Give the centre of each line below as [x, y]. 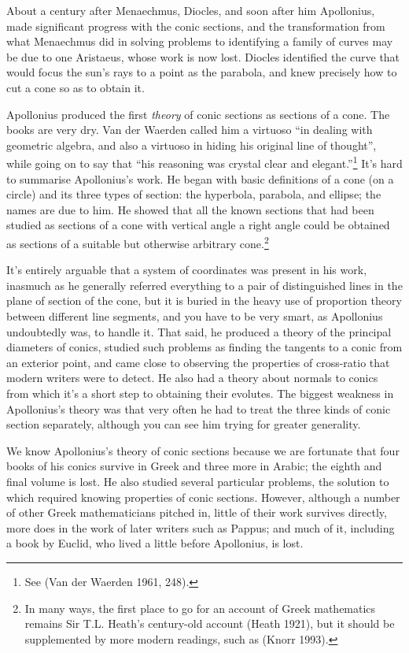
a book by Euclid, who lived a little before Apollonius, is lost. [155, 543]
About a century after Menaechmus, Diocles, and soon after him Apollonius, [191, 10]
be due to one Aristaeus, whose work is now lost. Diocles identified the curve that [203, 56]
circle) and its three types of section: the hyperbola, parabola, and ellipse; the [194, 194]
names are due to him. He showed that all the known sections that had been [190, 209]
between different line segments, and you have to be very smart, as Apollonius [195, 316]
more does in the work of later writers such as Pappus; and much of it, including [201, 527]
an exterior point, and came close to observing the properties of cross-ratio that [198, 362]
